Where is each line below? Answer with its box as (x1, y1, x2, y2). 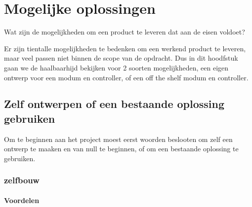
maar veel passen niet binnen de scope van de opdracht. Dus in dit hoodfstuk (4, 53, 238, 63)
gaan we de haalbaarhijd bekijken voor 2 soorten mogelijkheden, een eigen (4, 62, 229, 72)
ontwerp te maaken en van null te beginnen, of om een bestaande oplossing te (4, 143, 239, 154)
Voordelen (4, 195, 40, 205)
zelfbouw (4, 174, 40, 186)
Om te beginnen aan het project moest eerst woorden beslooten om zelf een (4, 134, 233, 144)
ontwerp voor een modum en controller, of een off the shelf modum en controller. (4, 72, 249, 82)
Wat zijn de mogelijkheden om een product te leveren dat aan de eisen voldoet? (4, 27, 245, 37)
